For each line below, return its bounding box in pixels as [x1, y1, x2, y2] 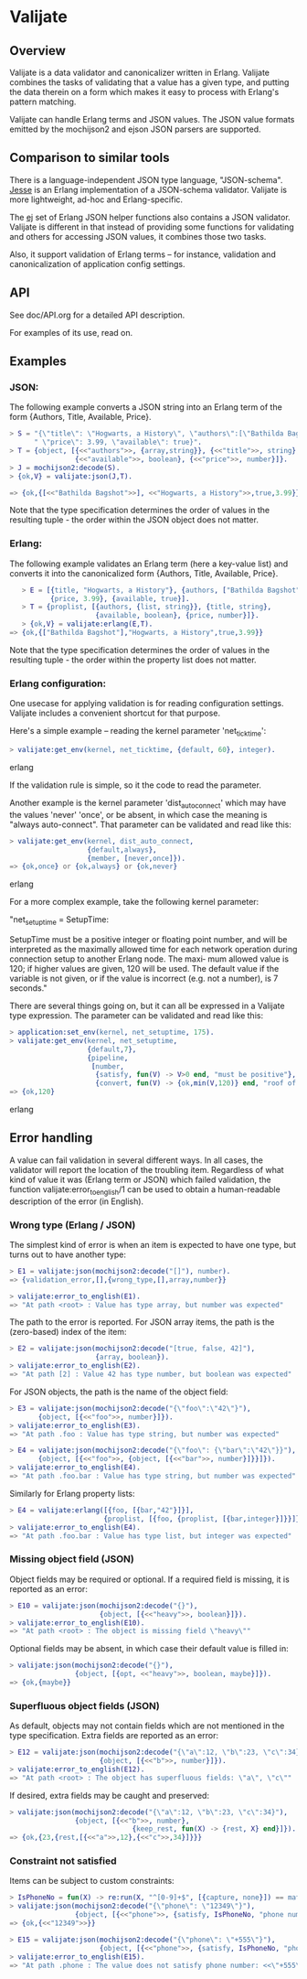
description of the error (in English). [9, 1196, 144, 1207]
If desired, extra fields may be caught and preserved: [9, 1790, 210, 1801]
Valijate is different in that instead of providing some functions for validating [9, 221, 294, 232]
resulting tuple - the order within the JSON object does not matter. [9, 514, 259, 525]
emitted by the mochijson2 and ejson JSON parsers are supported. [9, 124, 262, 134]
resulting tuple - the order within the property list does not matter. [9, 654, 258, 665]
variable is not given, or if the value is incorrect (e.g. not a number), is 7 [9, 973, 279, 984]
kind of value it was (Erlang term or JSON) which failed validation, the [9, 1174, 271, 1185]
